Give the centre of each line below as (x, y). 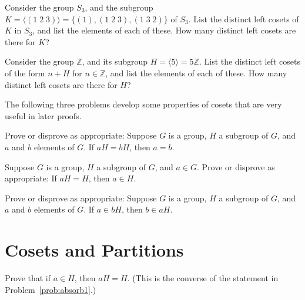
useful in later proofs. (43, 115)
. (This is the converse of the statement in (203, 278)
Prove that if (28, 278)
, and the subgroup (119, 7)
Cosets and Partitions (94, 250)
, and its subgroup (115, 61)
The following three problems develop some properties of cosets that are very (143, 104)
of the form (25, 73)
